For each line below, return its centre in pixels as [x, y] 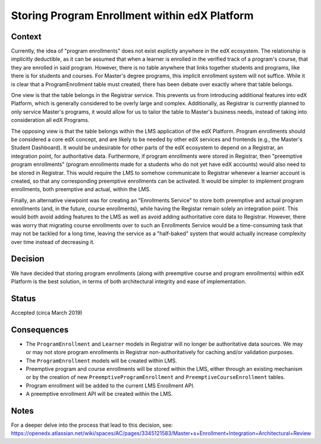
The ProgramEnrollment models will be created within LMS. [102, 361]
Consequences [40, 329]
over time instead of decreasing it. [53, 242]
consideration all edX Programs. [50, 120]
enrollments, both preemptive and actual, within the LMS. [81, 189]
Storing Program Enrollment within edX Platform [132, 15]
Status [23, 298]
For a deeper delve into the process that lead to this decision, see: [92, 425]
